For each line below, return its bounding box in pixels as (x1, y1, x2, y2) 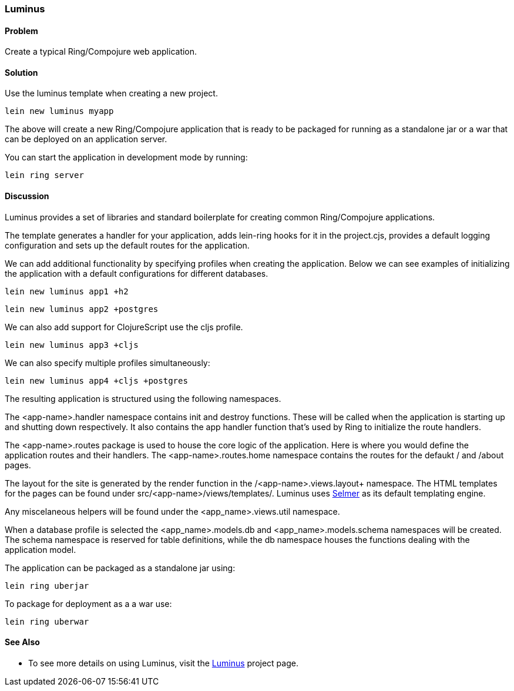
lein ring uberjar (5, 581, 89, 591)
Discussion (5, 191, 49, 202)
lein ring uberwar (5, 616, 89, 626)
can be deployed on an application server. (5, 134, 167, 145)
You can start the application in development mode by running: (5, 152, 248, 163)
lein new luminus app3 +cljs (5, 340, 139, 350)
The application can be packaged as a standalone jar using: (5, 562, 236, 573)
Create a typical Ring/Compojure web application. (5, 46, 197, 57)
